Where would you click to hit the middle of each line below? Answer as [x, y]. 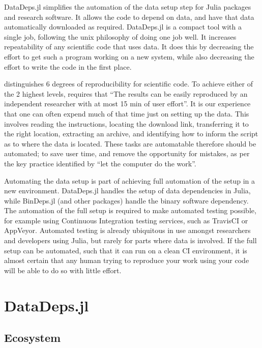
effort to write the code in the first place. [68, 66]
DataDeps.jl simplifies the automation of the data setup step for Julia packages [128, 7]
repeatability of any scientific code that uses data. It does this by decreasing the [129, 47]
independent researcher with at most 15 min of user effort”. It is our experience [127, 104]
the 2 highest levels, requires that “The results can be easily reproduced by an [126, 93]
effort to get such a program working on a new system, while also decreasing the [129, 56]
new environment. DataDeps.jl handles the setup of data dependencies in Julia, [127, 191]
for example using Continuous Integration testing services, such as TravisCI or [126, 220]
